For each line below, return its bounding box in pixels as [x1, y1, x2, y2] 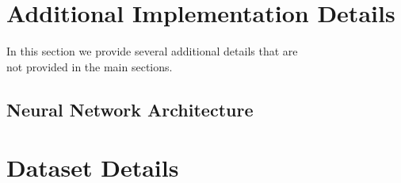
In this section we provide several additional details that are [6, 43, 298, 59]
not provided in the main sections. [6, 58, 173, 74]
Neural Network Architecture [6, 97, 254, 121]
